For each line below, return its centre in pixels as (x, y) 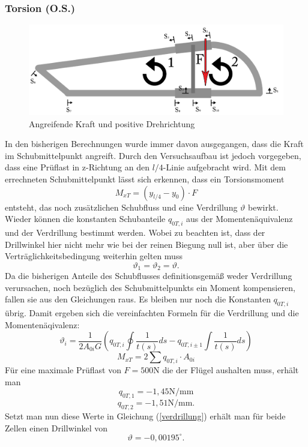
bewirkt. (263, 207)
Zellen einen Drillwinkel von (56, 427)
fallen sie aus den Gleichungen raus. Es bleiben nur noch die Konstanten (138, 299)
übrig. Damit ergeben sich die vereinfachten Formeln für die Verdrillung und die (152, 313)
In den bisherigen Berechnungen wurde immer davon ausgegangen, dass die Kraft (154, 144)
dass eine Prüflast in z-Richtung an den (77, 167)
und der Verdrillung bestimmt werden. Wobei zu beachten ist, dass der (135, 232)
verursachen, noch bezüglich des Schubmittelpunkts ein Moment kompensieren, (150, 287)
